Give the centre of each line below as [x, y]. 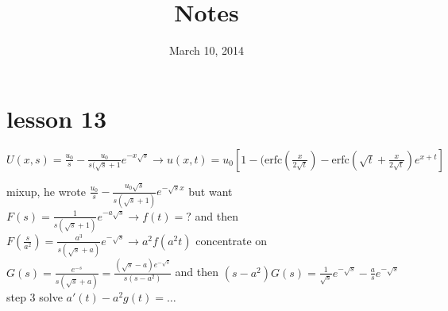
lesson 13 [57, 118]
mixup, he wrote [46, 191]
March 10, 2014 [207, 50]
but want [210, 191]
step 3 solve [35, 296]
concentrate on [232, 240]
